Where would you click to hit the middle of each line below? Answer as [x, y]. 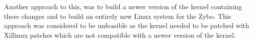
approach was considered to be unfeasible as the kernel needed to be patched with [127, 25]
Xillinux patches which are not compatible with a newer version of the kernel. [120, 35]
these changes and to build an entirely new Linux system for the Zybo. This [118, 16]
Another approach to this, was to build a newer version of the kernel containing [123, 6]
